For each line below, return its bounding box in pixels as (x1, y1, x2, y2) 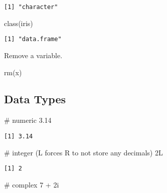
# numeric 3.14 (4, 115, 52, 125)
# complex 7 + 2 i (4, 179, 59, 189)
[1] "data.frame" (4, 36, 62, 43)
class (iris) (4, 18, 33, 28)
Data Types (4, 91, 66, 107)
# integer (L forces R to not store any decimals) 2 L (4, 147, 163, 157)
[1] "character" (4, 4, 58, 11)
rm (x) (4, 67, 22, 77)
